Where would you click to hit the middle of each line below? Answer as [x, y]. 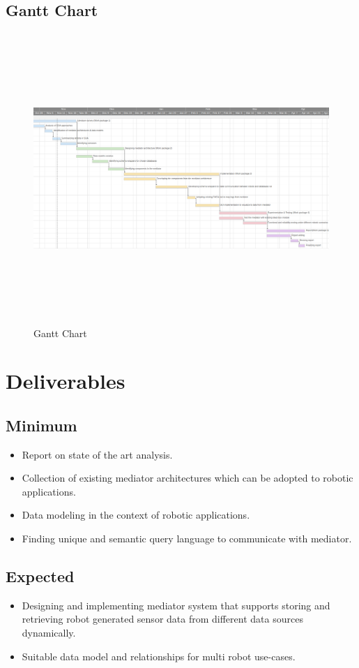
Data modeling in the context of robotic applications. [136, 515]
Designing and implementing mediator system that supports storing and [176, 605]
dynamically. [49, 633]
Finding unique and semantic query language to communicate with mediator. [187, 539]
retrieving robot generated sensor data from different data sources [162, 619]
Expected [40, 576]
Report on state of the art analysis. [97, 454]
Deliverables [66, 381]
